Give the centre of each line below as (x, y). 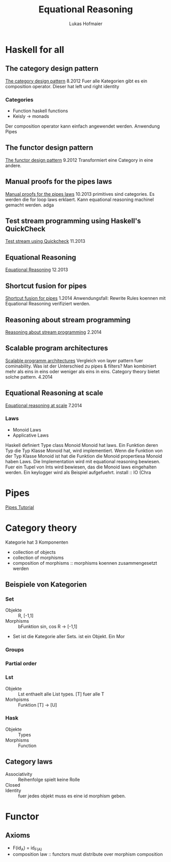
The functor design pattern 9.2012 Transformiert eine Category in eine (79, 160)
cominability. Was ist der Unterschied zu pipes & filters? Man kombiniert (81, 366)
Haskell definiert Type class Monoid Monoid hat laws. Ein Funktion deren (82, 445)
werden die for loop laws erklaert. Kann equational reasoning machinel (80, 199)
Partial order (21, 664)
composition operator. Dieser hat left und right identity (62, 86)
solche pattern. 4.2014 (29, 377)
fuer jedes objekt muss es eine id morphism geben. (72, 796)
